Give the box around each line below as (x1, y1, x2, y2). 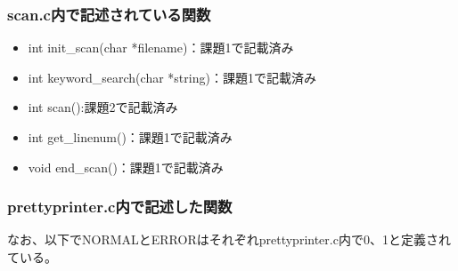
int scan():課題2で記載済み (28, 98, 178, 116)
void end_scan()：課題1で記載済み (28, 157, 224, 176)
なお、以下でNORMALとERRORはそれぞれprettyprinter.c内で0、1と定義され (7, 230, 451, 249)
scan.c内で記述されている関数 (7, 3, 211, 25)
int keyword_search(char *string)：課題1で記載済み (28, 68, 316, 86)
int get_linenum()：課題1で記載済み (28, 128, 233, 146)
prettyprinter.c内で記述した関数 (7, 195, 233, 218)
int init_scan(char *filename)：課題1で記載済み (28, 38, 294, 57)
